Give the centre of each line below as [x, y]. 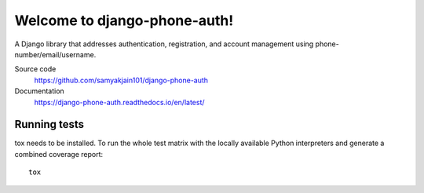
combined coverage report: [59, 154]
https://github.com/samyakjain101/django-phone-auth [121, 80]
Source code [35, 69]
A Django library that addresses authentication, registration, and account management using [164, 44]
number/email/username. [55, 54]
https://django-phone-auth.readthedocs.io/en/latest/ [119, 102]
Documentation [39, 91]
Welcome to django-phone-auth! [124, 20]
